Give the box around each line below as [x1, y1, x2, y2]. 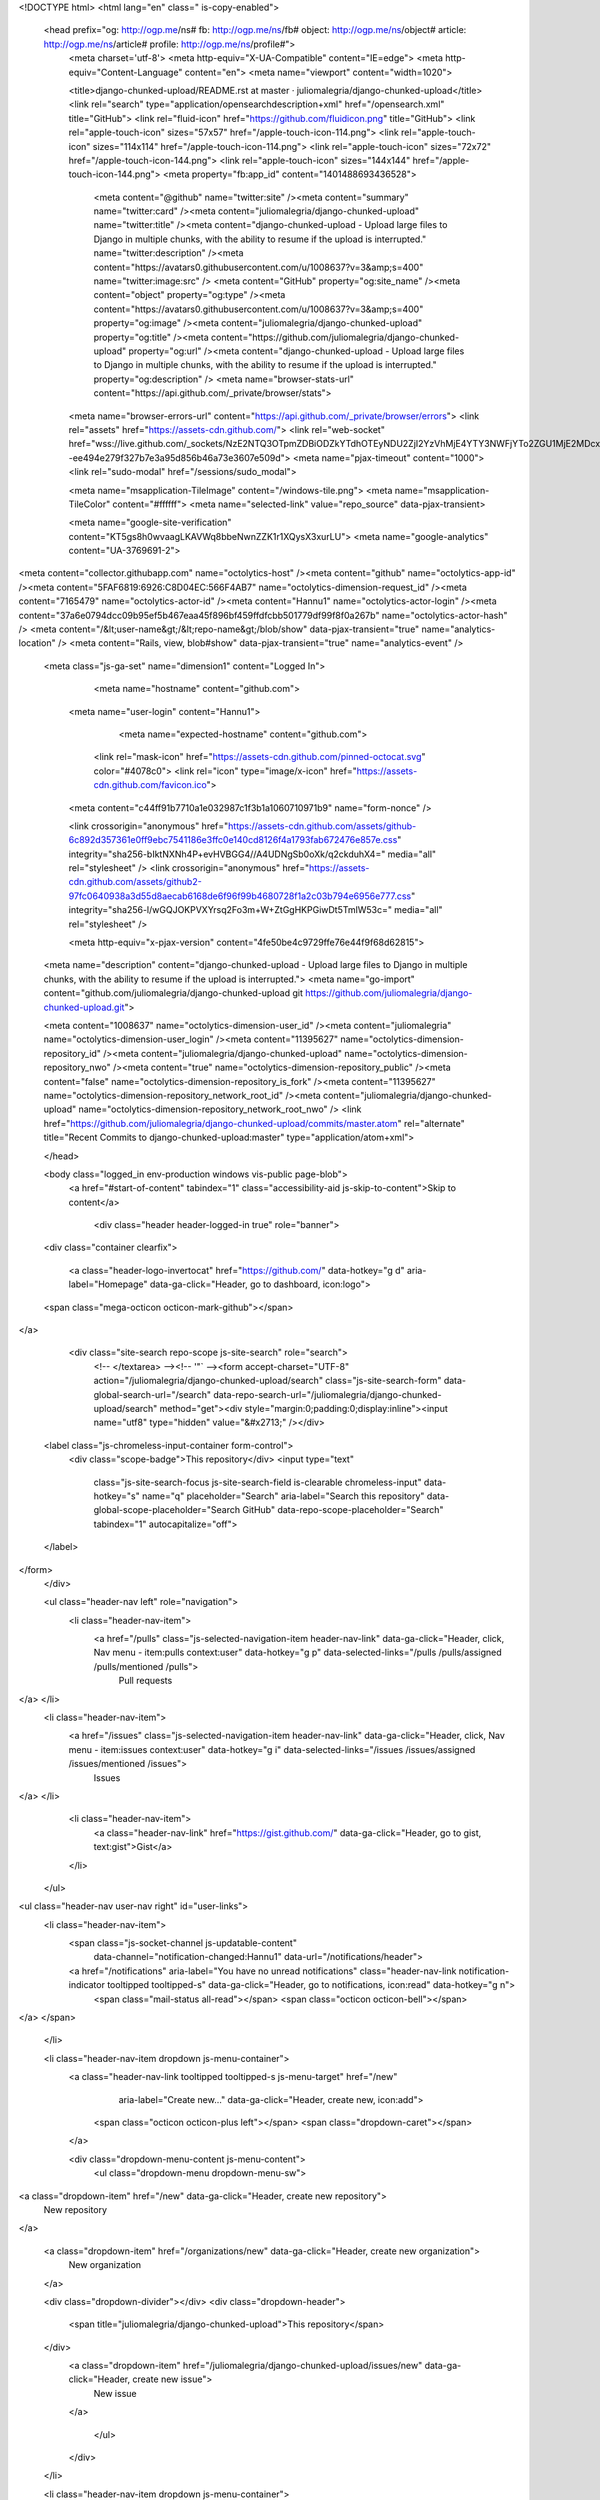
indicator [68, 1979, 105, 1991]
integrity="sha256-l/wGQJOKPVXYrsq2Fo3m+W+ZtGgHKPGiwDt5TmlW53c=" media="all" [68, 904, 444, 916]
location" [18, 637, 56, 649]
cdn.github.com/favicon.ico [93, 779, 207, 791]
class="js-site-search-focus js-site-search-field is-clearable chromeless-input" [93, 1476, 422, 1488]
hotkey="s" [93, 1490, 140, 1502]
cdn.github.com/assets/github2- [68, 876, 202, 888]
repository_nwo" [43, 1061, 112, 1074]
